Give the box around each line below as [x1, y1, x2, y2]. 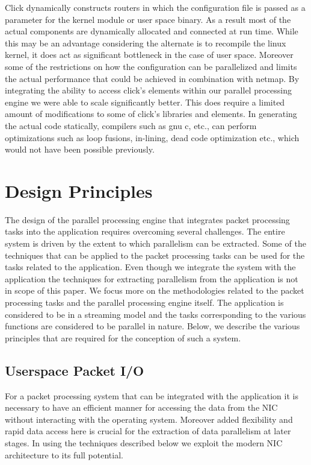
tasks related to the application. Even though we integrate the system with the [5, 261, 296, 273]
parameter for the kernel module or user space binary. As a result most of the [5, 13, 291, 25]
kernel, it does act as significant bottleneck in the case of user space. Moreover [5, 48, 294, 61]
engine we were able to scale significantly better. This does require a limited [5, 95, 285, 108]
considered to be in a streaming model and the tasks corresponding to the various [5, 308, 306, 320]
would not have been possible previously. [5, 143, 155, 156]
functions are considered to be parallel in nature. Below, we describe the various [5, 320, 300, 332]
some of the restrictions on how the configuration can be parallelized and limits [5, 60, 297, 72]
